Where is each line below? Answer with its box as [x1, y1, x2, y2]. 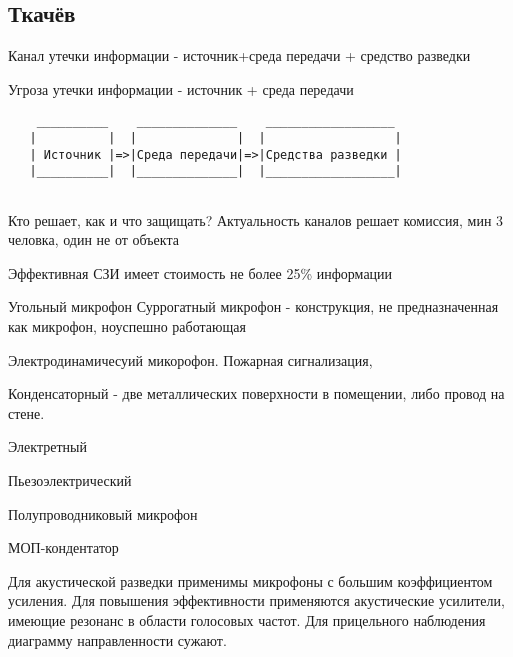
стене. [8, 402, 45, 423]
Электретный [8, 436, 87, 457]
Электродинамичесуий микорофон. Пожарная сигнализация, [8, 349, 373, 370]
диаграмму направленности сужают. [8, 629, 227, 650]
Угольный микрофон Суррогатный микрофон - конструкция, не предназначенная [8, 296, 499, 317]
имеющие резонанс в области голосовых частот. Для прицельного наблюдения [8, 609, 486, 630]
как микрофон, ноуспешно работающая [8, 316, 246, 337]
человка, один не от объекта [8, 229, 179, 250]
